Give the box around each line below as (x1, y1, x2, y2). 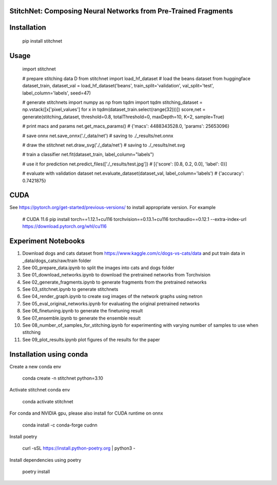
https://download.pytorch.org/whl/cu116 (22, 223, 107, 230)
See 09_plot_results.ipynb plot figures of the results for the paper (22, 337, 160, 343)
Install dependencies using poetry (9, 457, 82, 463)
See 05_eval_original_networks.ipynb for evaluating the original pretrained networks (22, 301, 200, 307)
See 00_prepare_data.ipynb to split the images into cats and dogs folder (22, 265, 174, 271)
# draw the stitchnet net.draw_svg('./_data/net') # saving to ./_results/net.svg (22, 142, 185, 148)
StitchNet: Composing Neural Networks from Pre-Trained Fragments (9, 7, 233, 15)
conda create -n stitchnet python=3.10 (22, 375, 104, 381)
